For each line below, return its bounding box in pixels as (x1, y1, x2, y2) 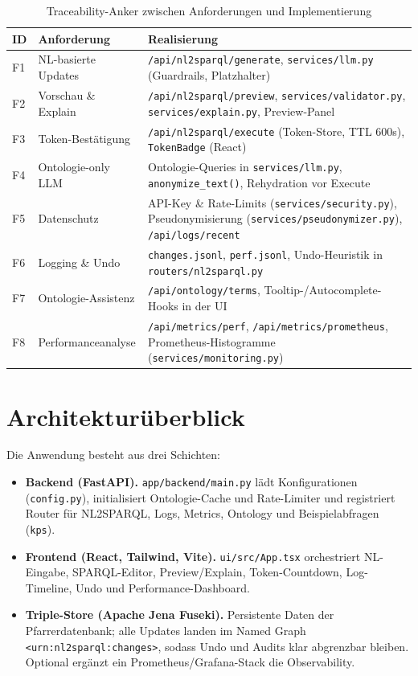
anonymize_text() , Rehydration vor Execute (148, 174, 371, 191)
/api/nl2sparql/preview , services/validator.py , (148, 86, 406, 103)
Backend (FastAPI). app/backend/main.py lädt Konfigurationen (25, 473, 358, 490)
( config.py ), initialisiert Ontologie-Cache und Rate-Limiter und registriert (25, 489, 395, 506)
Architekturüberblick (6, 399, 245, 432)
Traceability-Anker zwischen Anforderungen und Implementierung (46, 2, 372, 18)
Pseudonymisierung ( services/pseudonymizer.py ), (148, 210, 403, 227)
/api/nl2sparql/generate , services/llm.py (148, 51, 374, 68)
